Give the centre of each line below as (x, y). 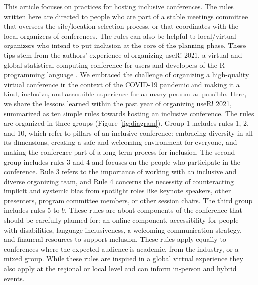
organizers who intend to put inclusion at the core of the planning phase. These (125, 45)
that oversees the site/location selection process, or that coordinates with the (121, 26)
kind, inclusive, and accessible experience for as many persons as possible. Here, (125, 94)
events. (14, 278)
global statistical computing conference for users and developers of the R (114, 65)
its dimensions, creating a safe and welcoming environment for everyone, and (121, 142)
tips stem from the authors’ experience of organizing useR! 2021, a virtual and (123, 55)
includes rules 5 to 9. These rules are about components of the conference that (123, 210)
